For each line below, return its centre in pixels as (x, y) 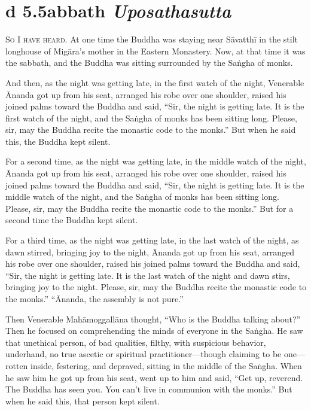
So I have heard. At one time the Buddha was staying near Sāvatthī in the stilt (152, 39)
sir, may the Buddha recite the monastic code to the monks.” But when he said (151, 130)
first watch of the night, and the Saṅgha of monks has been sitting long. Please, (151, 118)
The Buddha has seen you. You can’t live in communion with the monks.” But (149, 389)
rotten (17, 365)
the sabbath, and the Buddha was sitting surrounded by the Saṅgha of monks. (149, 63)
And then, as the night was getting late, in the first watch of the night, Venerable (155, 82)
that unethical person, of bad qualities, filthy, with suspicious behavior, (136, 342)
